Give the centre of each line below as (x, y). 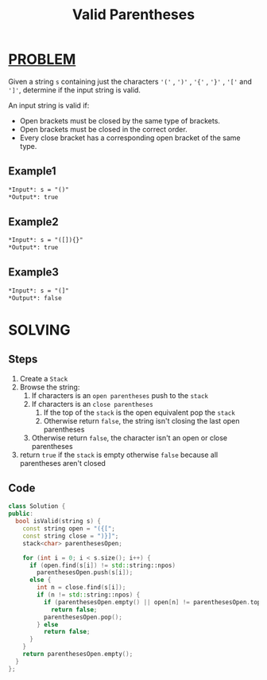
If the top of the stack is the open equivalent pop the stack (139, 412)
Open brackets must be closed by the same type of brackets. (120, 120)
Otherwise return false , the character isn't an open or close (130, 438)
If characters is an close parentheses (92, 404)
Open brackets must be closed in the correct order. (104, 129)
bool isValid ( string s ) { (58, 522)
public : (21, 514)
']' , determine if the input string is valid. (75, 90)
